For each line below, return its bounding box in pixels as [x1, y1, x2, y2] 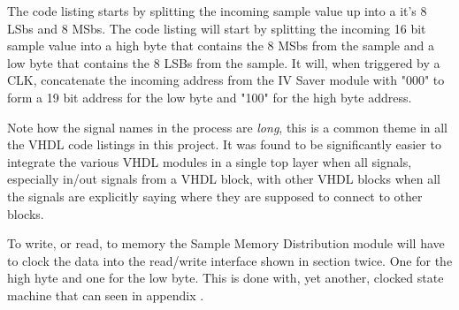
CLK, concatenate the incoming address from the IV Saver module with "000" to [7, 71, 445, 89]
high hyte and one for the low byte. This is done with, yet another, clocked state [7, 268, 444, 287]
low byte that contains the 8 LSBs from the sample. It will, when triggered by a [7, 53, 440, 72]
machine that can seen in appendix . [7, 285, 204, 304]
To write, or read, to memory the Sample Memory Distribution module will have [7, 234, 445, 253]
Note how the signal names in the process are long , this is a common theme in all [7, 117, 448, 136]
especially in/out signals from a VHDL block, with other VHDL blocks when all [7, 170, 440, 188]
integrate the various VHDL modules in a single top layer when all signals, [7, 152, 412, 170]
